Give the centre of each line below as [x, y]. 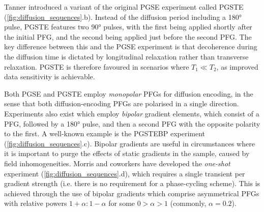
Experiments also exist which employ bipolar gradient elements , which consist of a [132, 113]
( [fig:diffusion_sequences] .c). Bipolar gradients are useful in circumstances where [129, 143]
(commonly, [188, 203]
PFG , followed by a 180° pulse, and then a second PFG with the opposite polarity [132, 123]
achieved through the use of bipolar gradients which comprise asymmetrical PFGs [132, 193]
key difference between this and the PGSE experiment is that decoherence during [131, 47]
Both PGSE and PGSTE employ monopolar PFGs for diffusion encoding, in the [129, 93]
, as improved [237, 66]
